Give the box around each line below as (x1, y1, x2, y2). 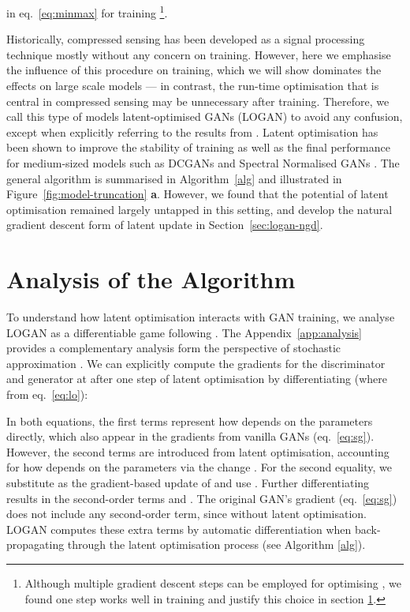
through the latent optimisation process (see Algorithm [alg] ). (67, 536, 366, 553)
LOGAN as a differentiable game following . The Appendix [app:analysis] (6, 324, 362, 340)
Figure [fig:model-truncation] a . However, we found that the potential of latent (6, 186, 389, 202)
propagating (6, 536, 65, 553)
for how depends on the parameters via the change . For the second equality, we (6, 459, 393, 475)
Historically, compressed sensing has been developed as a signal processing (6, 31, 365, 47)
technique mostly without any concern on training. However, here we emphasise (6, 46, 391, 62)
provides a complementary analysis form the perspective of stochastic (6, 340, 341, 356)
